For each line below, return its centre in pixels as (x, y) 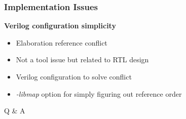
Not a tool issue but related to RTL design (82, 59)
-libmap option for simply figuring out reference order (99, 93)
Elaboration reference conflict (62, 42)
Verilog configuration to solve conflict (74, 76)
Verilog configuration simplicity (60, 26)
